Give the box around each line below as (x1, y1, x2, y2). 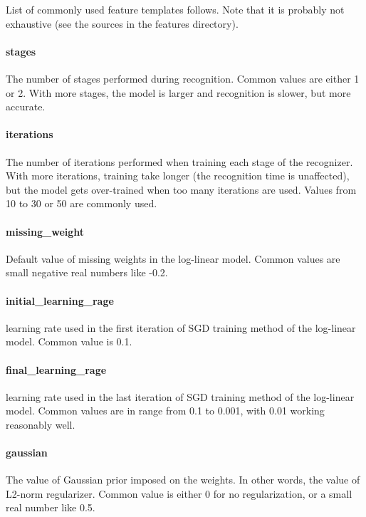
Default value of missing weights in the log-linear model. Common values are (6, 251, 340, 266)
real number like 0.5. (6, 500, 95, 515)
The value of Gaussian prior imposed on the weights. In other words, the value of (6, 472, 360, 487)
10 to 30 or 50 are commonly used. (6, 196, 157, 211)
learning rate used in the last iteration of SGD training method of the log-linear (6, 389, 355, 404)
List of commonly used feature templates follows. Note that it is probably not (6, 2, 345, 16)
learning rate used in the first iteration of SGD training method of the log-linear (6, 320, 356, 335)
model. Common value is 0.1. (6, 334, 132, 349)
